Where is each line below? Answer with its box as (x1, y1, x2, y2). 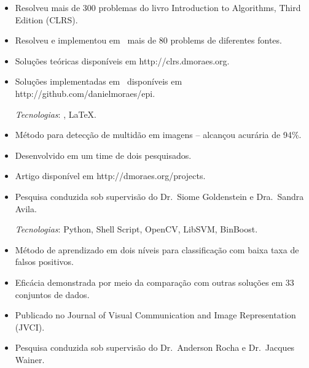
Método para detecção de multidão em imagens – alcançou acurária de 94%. (15, 128, 302, 141)
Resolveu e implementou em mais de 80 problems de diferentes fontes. (15, 34, 282, 47)
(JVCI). (15, 320, 45, 333)
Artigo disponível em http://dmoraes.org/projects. (15, 169, 206, 182)
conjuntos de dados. (15, 288, 90, 301)
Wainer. (15, 353, 45, 366)
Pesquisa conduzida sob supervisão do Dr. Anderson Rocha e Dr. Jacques (15, 341, 295, 354)
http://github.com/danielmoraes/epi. (15, 86, 155, 99)
